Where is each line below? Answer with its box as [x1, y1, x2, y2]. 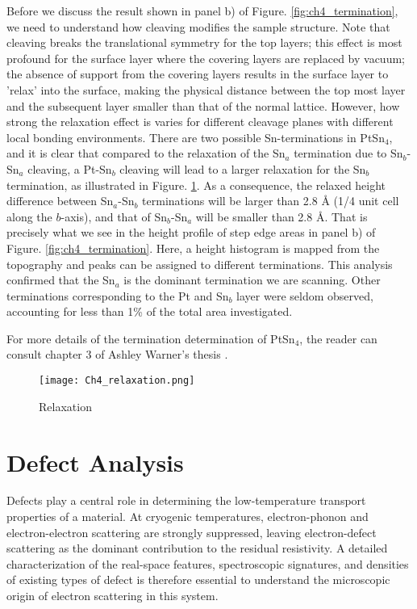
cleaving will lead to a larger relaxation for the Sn [119, 160, 366, 177]
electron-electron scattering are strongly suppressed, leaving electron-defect [6, 523, 377, 540]
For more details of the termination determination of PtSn [6, 330, 295, 346]
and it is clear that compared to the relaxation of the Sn [6, 145, 286, 162]
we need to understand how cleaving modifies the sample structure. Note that [6, 18, 390, 35]
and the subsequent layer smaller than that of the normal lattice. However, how [6, 97, 400, 114]
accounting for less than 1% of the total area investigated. [6, 303, 293, 320]
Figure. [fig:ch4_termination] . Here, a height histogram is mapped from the [6, 239, 380, 256]
